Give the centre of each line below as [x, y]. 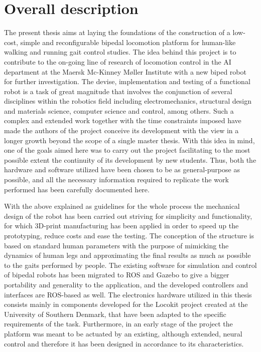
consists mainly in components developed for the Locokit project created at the [126, 304]
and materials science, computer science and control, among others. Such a [119, 110]
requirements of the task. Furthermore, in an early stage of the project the [118, 324]
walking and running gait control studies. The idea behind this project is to [120, 52]
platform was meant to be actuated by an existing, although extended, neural [123, 333]
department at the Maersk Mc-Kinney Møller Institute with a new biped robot [125, 71]
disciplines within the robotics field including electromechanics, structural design [128, 101]
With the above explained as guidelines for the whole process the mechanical [122, 206]
